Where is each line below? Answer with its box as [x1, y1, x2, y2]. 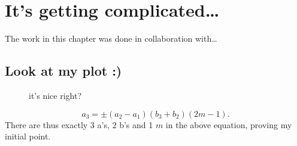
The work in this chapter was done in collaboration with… [5, 32, 217, 45]
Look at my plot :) [5, 61, 122, 80]
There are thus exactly [5, 118, 88, 131]
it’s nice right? [29, 89, 82, 101]
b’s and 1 [119, 118, 153, 131]
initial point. [5, 130, 51, 142]
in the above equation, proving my [165, 118, 292, 131]
